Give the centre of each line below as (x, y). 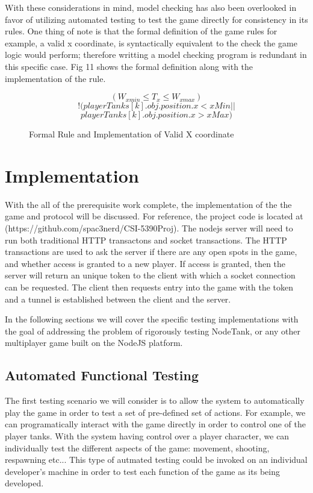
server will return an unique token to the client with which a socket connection (150, 275)
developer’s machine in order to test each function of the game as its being (142, 471)
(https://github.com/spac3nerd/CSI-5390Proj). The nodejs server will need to (149, 228)
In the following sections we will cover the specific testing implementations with (152, 319)
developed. (24, 483)
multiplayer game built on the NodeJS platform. (94, 343)
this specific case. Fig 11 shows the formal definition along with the (129, 66)
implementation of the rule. (55, 78)
